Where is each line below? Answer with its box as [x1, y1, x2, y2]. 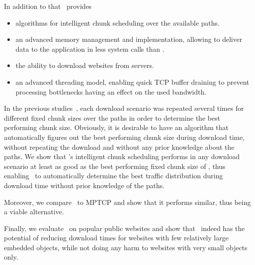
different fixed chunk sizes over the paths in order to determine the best [4, 112, 221, 123]
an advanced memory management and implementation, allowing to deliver [15, 34, 242, 44]
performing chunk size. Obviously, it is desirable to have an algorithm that [4, 122, 229, 132]
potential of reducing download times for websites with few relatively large [4, 232, 229, 243]
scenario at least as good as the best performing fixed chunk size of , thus [4, 161, 225, 171]
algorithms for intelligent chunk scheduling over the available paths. [15, 17, 220, 28]
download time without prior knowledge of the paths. [4, 180, 165, 190]
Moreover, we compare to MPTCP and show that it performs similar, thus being [4, 197, 251, 207]
